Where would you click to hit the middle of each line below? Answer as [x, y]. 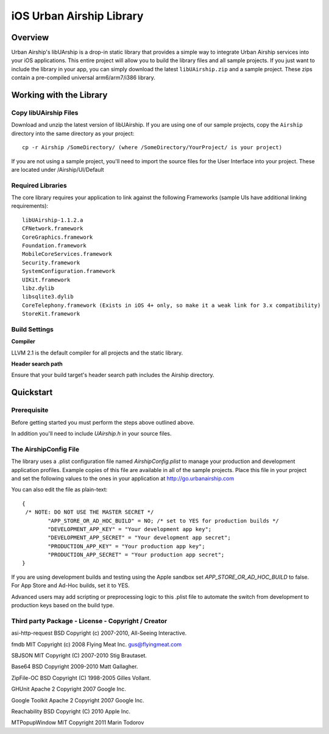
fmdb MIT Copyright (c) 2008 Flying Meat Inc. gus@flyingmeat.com [97, 644]
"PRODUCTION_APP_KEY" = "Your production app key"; [126, 546]
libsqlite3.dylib [48, 297]
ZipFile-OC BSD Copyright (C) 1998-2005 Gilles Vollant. [81, 678]
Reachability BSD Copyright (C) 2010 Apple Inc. [71, 711]
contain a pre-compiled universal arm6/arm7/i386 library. [83, 78]
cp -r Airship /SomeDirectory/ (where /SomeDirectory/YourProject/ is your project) [152, 147]
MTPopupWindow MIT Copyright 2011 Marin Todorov [78, 722]
